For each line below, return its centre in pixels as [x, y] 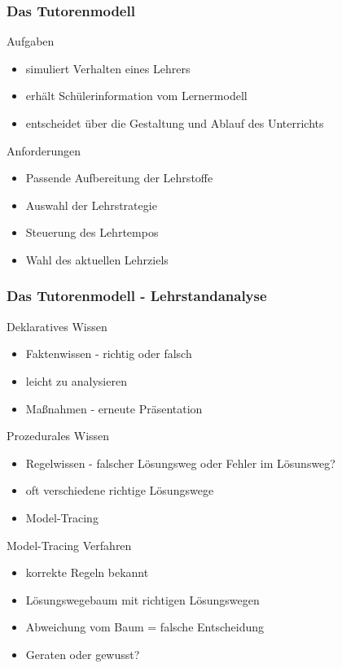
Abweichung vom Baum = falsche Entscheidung [145, 627]
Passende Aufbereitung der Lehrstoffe [119, 178]
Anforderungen [44, 150]
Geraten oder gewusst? [83, 654]
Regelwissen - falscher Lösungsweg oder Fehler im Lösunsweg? [180, 463]
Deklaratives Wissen [57, 326]
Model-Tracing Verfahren [69, 545]
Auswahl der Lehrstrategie [91, 205]
